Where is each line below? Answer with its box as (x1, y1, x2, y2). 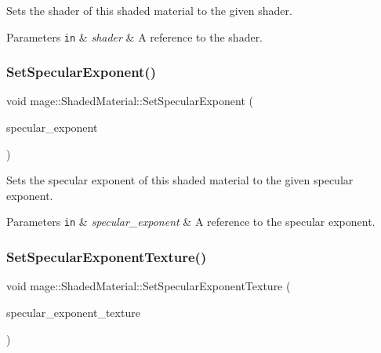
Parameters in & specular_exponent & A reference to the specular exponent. (6, 213, 376, 230)
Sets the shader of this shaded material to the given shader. (6, 2, 292, 18)
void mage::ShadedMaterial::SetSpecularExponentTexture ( (6, 278, 291, 294)
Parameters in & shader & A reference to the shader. (6, 28, 263, 45)
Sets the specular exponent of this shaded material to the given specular (6, 172, 354, 188)
